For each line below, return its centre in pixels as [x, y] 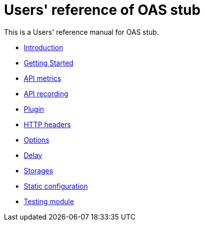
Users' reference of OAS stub [102, 10]
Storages [39, 170]
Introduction [44, 47]
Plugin [34, 109]
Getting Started [49, 63]
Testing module [49, 201]
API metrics [43, 78]
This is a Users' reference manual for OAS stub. [81, 32]
